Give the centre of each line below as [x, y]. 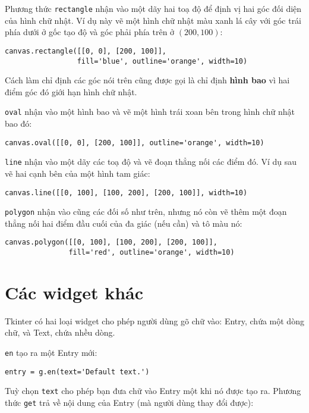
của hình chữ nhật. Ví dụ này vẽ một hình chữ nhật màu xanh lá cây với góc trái [153, 20]
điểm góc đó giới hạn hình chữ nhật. [71, 91]
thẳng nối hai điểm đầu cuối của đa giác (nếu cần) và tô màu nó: [124, 223]
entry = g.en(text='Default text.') [77, 372]
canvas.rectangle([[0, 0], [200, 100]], [86, 51]
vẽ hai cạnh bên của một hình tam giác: [78, 173]
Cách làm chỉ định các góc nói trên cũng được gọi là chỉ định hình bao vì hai [147, 80]
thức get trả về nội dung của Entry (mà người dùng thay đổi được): [129, 402]
